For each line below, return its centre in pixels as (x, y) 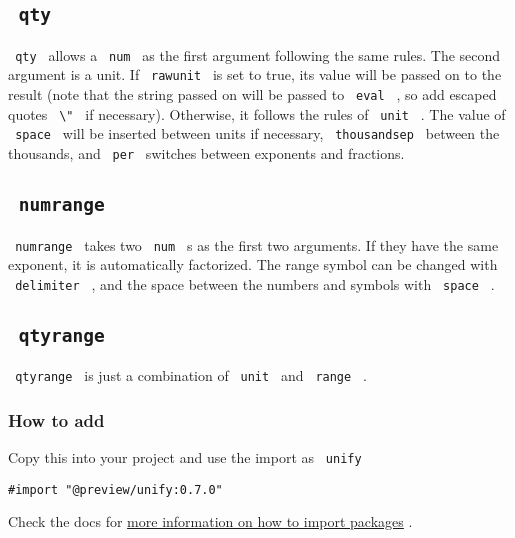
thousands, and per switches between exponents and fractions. (206, 153)
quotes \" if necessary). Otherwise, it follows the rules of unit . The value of (257, 113)
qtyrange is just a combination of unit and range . (191, 375)
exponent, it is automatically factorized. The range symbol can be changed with (253, 264)
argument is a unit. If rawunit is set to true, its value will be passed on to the (255, 74)
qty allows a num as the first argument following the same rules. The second (258, 54)
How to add (56, 419)
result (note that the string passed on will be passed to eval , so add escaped (252, 94)
